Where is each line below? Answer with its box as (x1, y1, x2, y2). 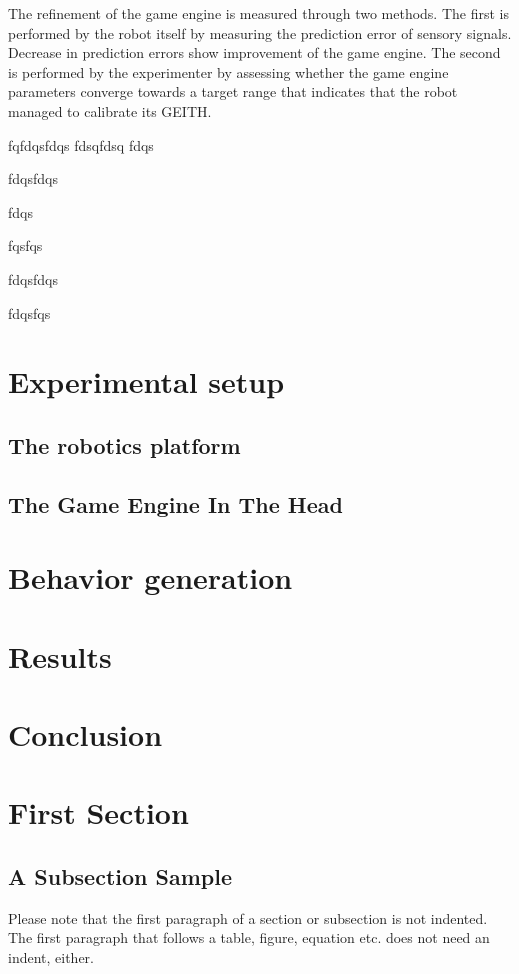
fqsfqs (8, 235, 43, 256)
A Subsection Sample (8, 860, 232, 891)
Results (8, 635, 112, 676)
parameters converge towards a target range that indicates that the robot (8, 81, 458, 102)
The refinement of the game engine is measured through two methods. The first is (8, 3, 509, 23)
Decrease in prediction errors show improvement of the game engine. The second (8, 42, 501, 63)
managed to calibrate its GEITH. (8, 100, 212, 121)
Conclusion (8, 714, 163, 754)
